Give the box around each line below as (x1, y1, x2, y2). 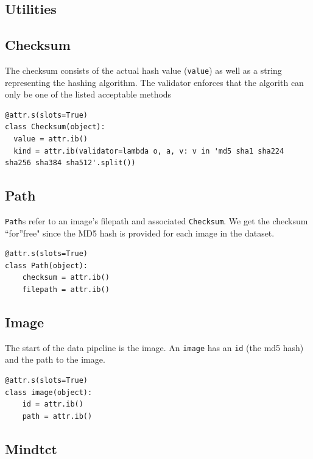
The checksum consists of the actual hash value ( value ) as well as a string (5, 63, 282, 76)
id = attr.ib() (22, 400, 83, 409)
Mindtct (5, 439, 57, 458)
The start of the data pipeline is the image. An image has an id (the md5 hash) (5, 341, 304, 354)
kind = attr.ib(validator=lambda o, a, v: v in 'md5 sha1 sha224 (13, 146, 284, 155)
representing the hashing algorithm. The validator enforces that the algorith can (5, 76, 304, 88)
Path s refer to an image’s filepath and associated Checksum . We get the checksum (5, 215, 308, 227)
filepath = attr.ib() (22, 285, 110, 294)
